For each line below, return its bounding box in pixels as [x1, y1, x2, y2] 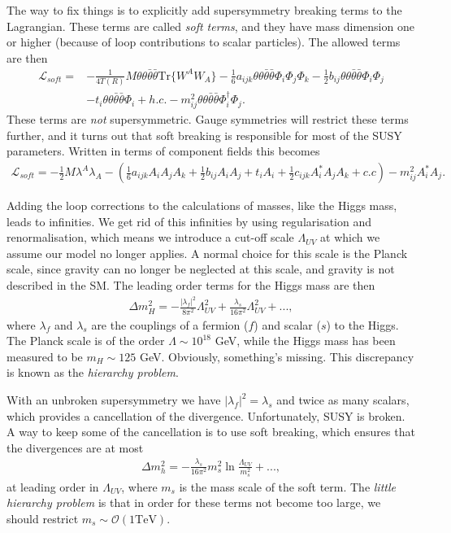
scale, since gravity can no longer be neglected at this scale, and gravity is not [7, 260, 395, 277]
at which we [320, 229, 380, 246]
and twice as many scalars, [276, 391, 410, 408]
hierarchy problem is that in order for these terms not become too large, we [7, 494, 381, 511]
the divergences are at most [7, 439, 144, 456]
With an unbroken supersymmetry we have [7, 391, 221, 408]
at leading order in [7, 478, 99, 495]
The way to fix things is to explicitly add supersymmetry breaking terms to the [7, 2, 402, 18]
